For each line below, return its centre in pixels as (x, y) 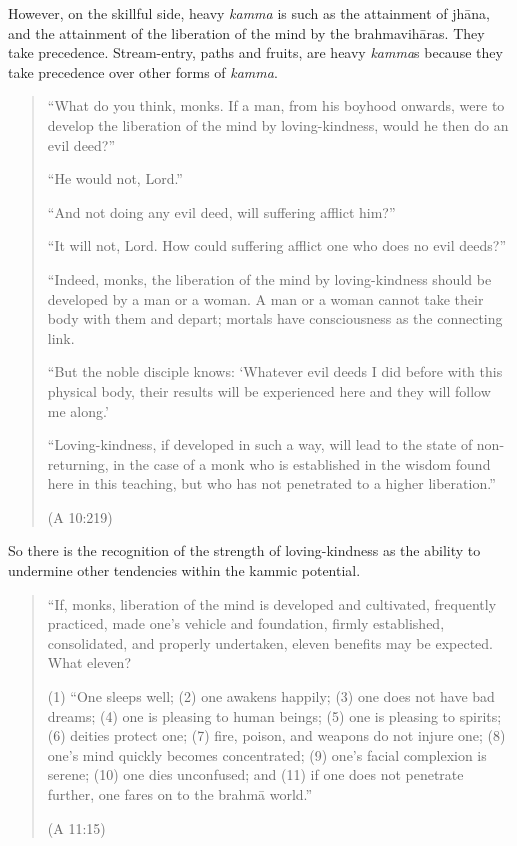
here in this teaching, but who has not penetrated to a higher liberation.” (271, 483)
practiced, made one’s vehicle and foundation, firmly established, (246, 623)
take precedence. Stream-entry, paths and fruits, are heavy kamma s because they (255, 52)
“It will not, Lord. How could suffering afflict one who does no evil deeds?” (276, 245)
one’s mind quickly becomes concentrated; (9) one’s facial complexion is (267, 754)
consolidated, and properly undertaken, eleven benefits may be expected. (270, 642)
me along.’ (78, 410)
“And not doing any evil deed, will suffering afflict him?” (221, 211)
